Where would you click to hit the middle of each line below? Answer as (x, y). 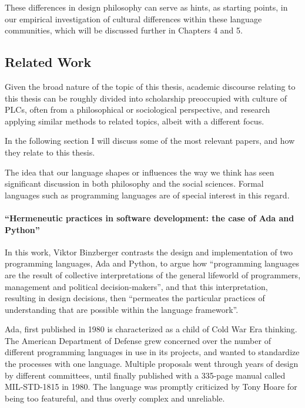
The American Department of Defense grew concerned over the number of (138, 340)
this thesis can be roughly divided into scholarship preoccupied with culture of (146, 98)
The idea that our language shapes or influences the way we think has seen (140, 172)
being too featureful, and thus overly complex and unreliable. (115, 398)
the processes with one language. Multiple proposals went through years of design (152, 364)
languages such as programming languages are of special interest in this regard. (147, 195)
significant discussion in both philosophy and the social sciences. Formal (134, 183)
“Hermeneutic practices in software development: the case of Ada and (150, 218)
